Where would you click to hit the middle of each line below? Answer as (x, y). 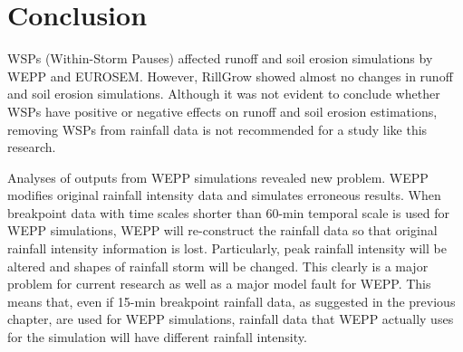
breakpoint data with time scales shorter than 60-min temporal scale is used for (228, 212)
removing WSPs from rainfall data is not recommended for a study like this (217, 129)
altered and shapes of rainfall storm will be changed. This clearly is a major (218, 266)
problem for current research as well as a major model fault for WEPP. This (219, 284)
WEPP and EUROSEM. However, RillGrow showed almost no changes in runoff (230, 76)
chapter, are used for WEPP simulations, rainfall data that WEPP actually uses (231, 319)
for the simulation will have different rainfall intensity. (157, 337)
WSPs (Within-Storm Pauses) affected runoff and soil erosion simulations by (220, 58)
